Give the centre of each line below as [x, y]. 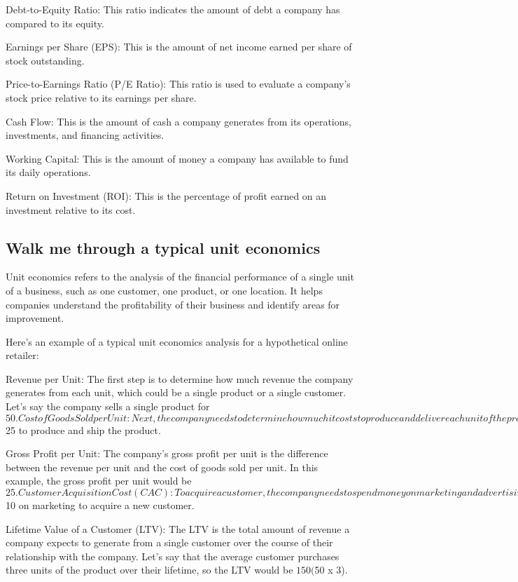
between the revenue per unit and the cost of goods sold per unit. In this [162, 467]
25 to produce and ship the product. [83, 429]
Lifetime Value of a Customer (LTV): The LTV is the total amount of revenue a [178, 528]
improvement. [35, 318]
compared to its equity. [55, 23]
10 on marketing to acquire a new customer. [100, 505]
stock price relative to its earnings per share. [101, 97]
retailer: [22, 355]
